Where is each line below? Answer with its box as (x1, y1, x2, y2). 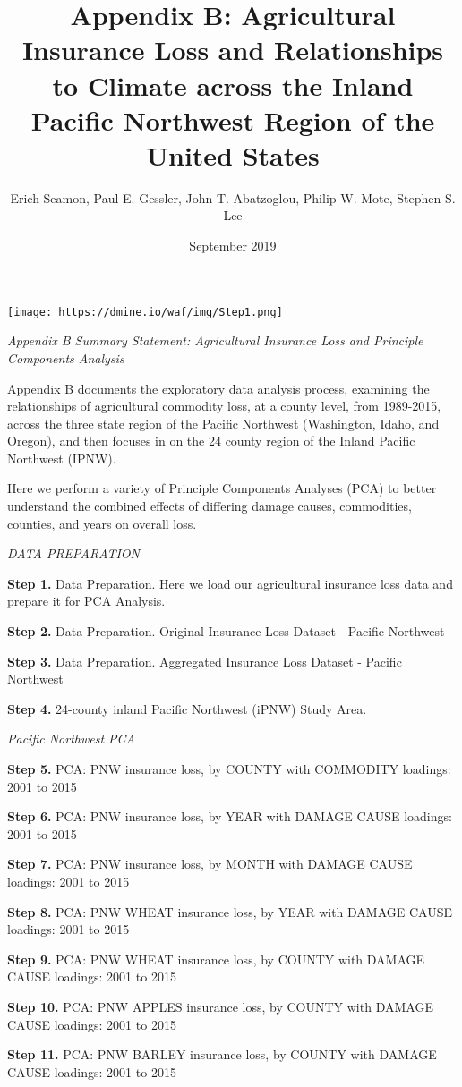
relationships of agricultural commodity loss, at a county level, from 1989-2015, (7, 396, 441, 415)
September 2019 (189, 236, 277, 255)
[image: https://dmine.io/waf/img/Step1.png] (7, 305, 283, 318)
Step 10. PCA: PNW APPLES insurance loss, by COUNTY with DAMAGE (7, 997, 433, 1015)
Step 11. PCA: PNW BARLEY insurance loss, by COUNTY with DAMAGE (7, 1045, 437, 1064)
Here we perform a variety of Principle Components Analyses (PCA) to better (7, 479, 437, 497)
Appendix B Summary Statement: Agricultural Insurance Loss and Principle (7, 331, 423, 350)
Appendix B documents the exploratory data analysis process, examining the (7, 378, 430, 397)
